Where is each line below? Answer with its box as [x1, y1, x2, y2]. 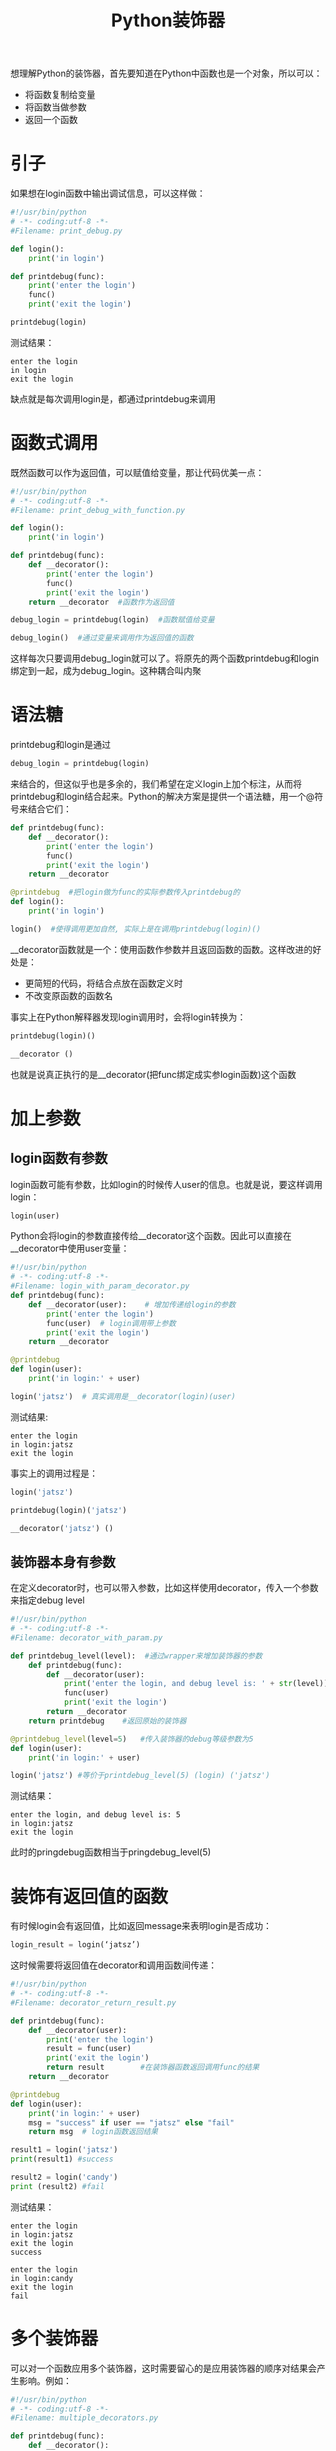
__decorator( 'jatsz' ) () [10, 1523, 114, 1533]
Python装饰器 [111, 9, 225, 32]
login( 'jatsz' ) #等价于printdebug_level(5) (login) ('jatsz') [10, 1771, 271, 1781]
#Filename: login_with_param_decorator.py [10, 1281, 190, 1291]
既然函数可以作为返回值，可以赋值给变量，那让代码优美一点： [10, 466, 265, 478]
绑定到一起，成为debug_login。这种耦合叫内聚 [10, 665, 202, 677]
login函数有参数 [10, 1150, 108, 1167]
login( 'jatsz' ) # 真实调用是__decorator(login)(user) [10, 1391, 237, 1401]
